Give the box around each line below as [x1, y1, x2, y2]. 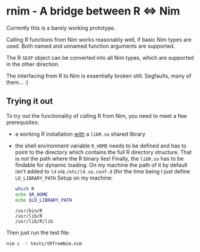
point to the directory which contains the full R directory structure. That [14, 148, 192, 155]
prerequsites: [6, 118, 39, 126]
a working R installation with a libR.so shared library [14, 130, 146, 137]
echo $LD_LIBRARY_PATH [14, 197, 72, 203]
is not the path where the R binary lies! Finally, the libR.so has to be [14, 155, 184, 162]
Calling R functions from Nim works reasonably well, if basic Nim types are [6, 36, 192, 43]
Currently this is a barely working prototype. [6, 24, 116, 31]
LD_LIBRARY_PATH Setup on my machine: [14, 174, 113, 181]
